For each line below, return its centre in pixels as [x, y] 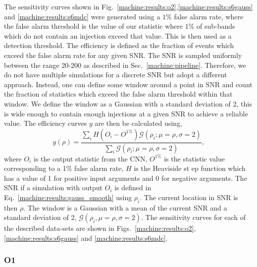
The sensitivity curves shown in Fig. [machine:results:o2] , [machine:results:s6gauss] [128, 6]
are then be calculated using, [138, 123]
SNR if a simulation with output [53, 187]
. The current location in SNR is [189, 197]
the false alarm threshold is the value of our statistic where [94, 26]
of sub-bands [216, 26]
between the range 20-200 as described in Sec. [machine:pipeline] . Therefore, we [125, 65]
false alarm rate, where [209, 16]
